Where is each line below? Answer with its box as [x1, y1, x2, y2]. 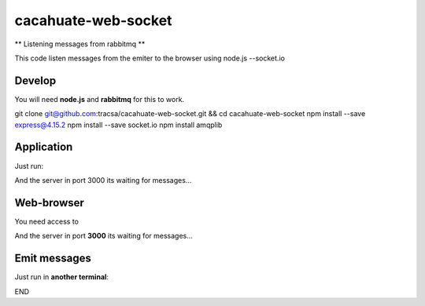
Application [14, 140, 73, 154]
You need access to [14, 217, 79, 226]
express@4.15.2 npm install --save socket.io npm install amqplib [14, 120, 223, 129]
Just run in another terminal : [14, 272, 109, 282]
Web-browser [14, 196, 84, 209]
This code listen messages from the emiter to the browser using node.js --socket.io [14, 53, 285, 63]
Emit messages [14, 252, 92, 265]
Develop [14, 74, 57, 87]
